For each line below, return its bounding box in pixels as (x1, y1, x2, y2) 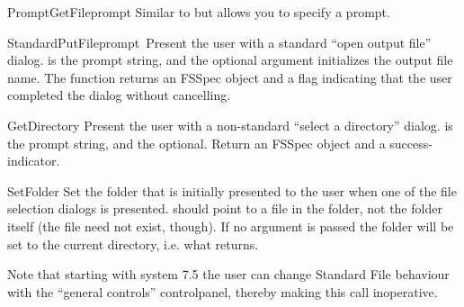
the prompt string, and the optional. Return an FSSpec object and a (7, 133, 386, 152)
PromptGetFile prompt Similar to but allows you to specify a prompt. (7, 3, 390, 21)
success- (389, 133, 433, 152)
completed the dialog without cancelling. (7, 86, 231, 104)
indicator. (7, 151, 60, 170)
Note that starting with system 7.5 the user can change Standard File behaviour (7, 265, 450, 284)
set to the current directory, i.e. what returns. (7, 234, 259, 253)
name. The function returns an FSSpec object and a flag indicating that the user (7, 68, 452, 86)
